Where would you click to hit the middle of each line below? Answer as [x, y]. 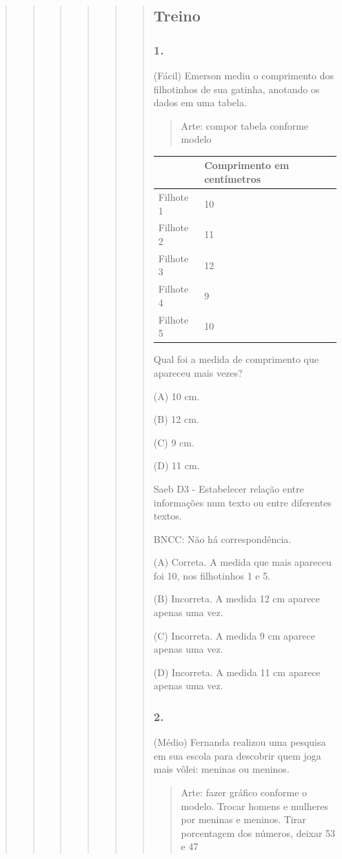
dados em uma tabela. [200, 102]
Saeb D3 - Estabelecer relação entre [229, 488]
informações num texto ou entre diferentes [242, 502]
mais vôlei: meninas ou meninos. [221, 769]
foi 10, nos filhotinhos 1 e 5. [212, 575]
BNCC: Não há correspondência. [222, 539]
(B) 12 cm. [176, 419]
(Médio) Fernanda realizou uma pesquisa [240, 742]
